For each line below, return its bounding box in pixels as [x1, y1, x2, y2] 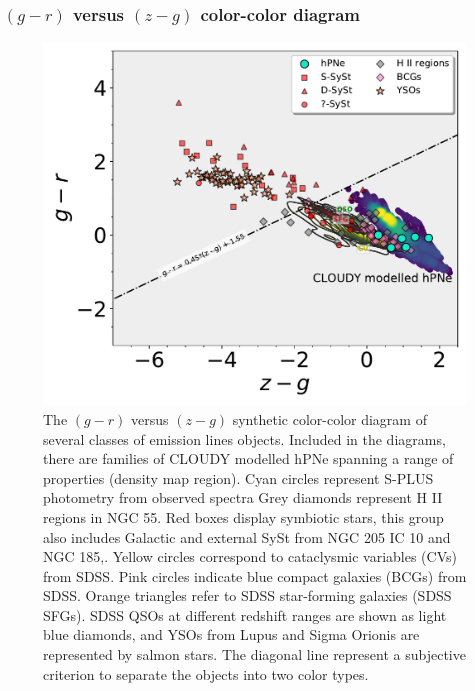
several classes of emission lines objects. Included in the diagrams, [43, 428, 446, 449]
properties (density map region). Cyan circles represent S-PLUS [43, 467, 434, 488]
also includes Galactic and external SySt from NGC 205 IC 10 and [43, 526, 451, 547]
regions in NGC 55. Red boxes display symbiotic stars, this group [43, 506, 444, 527]
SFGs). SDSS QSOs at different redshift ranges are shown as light [43, 604, 447, 625]
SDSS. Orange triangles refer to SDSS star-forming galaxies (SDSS [43, 585, 452, 606]
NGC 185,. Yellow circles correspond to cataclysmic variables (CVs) [43, 546, 457, 567]
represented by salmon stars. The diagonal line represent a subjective [43, 644, 466, 665]
